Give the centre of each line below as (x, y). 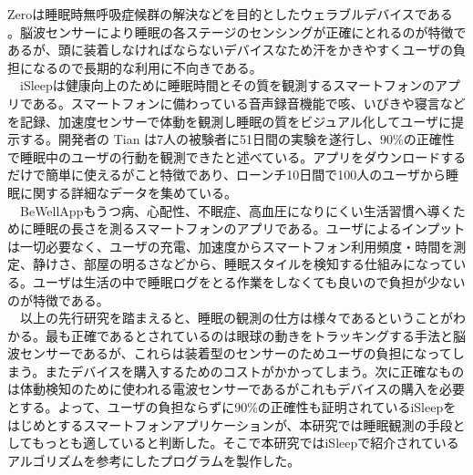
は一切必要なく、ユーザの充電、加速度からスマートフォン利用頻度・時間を (231, 246)
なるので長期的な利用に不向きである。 (147, 67)
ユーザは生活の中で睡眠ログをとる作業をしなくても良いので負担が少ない (249, 281)
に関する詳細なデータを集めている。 (128, 192)
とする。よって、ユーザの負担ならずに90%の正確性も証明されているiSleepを (232, 407)
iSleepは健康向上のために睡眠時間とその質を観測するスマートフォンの (227, 85)
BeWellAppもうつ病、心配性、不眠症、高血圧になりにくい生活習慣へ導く (236, 210)
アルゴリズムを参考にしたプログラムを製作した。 (154, 460)
